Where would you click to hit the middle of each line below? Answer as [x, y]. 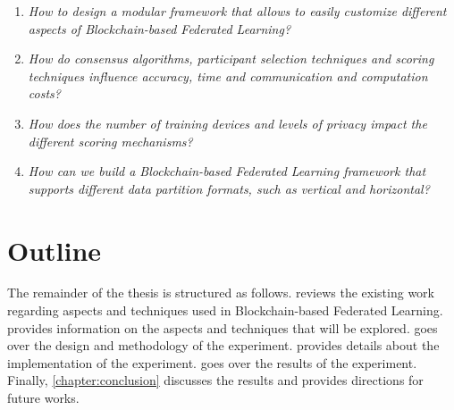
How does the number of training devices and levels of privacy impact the [227, 123]
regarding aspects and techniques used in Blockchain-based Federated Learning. [225, 310]
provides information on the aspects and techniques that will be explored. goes [223, 327]
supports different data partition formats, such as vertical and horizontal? [229, 188]
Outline [55, 250]
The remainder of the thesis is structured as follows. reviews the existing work [221, 293]
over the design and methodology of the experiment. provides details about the [223, 345]
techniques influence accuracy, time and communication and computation [228, 75]
